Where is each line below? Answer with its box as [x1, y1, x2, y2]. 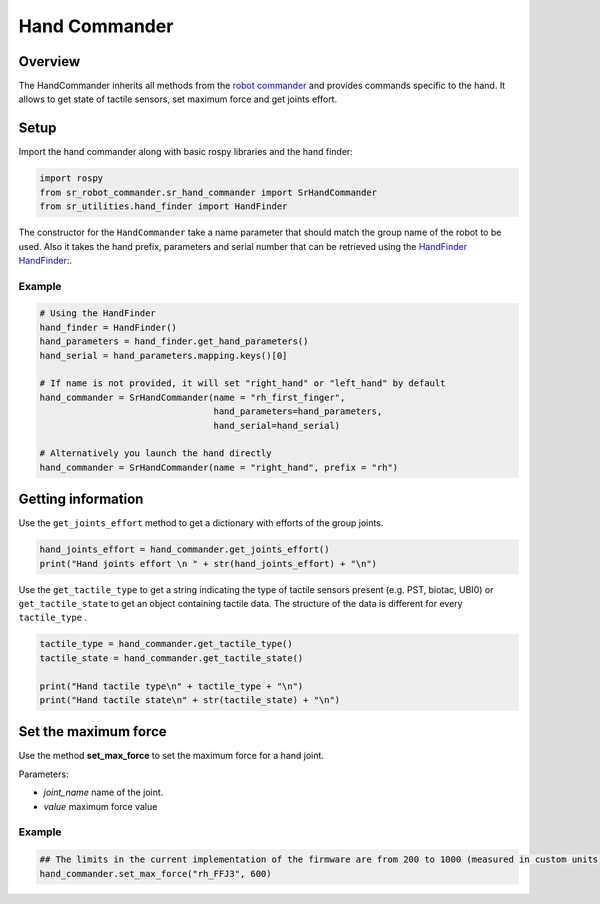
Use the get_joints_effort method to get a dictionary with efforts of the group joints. [18, 517, 384, 529]
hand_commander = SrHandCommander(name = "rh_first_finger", [39, 391, 346, 403]
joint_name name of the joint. [43, 786, 164, 799]
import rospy [39, 173, 104, 184]
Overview [18, 53, 81, 70]
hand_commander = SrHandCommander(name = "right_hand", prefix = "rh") [39, 461, 399, 473]
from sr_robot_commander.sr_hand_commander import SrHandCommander [39, 186, 378, 198]
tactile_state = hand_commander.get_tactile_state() [39, 652, 304, 664]
